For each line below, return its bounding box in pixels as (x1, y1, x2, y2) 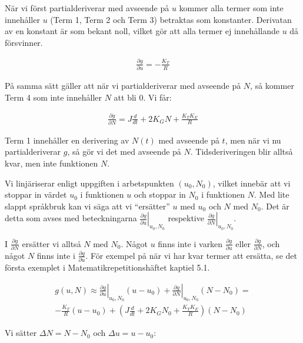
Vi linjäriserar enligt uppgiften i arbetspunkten (5, 177, 174, 189)
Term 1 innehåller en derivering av (5, 134, 129, 146)
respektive (168, 212, 204, 224)
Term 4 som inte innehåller (5, 91, 102, 103)
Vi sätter (5, 327, 37, 339)
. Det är (261, 199, 289, 212)
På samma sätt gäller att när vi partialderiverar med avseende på (5, 79, 241, 92)
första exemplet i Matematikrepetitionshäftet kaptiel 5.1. (5, 261, 210, 274)
